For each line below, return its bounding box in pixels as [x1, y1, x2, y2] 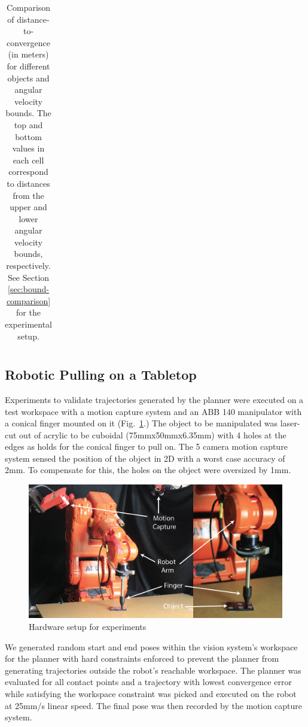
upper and [10, 201, 47, 213]
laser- [280, 417, 300, 429]
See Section [7, 271, 50, 283]
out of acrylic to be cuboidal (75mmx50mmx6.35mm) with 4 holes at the [19, 428, 286, 441]
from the [13, 189, 44, 201]
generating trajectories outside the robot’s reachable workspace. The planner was [5, 664, 301, 676]
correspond [8, 165, 48, 178]
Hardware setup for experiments [29, 620, 147, 633]
